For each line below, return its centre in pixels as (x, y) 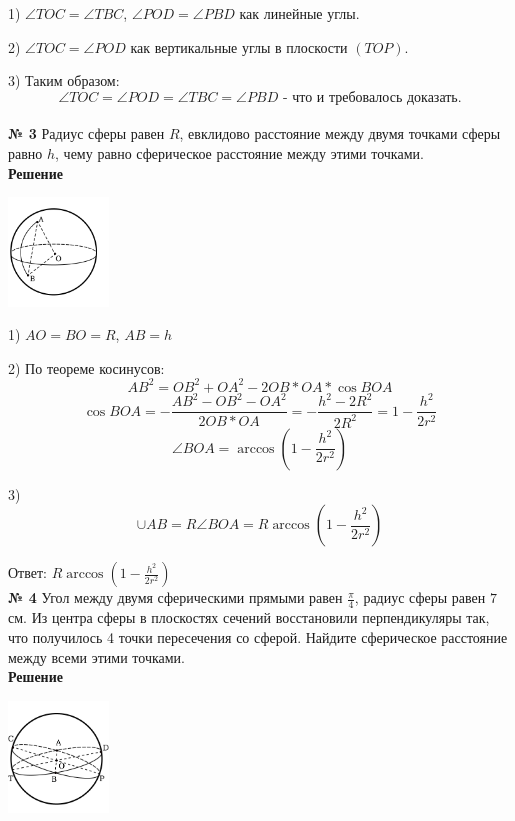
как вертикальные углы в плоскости (239, 46)
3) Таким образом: (64, 80)
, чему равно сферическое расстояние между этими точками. (239, 152)
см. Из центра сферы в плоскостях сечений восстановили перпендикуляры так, (249, 617)
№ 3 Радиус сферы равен (86, 133)
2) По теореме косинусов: (86, 367)
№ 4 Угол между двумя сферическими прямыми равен (175, 597)
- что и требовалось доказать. (372, 97)
